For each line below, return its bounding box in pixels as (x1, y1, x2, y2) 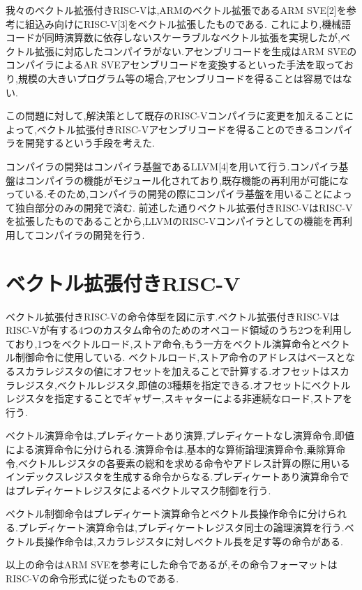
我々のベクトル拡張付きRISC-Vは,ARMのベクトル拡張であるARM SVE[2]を (6, 3, 347, 17)
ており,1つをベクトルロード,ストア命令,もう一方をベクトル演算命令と (6, 336, 321, 351)
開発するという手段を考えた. (24, 135, 155, 150)
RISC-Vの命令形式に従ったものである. (6, 570, 179, 585)
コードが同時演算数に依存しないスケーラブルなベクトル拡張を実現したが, (6, 30, 340, 45)
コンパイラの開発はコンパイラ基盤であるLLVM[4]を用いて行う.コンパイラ (6, 158, 339, 173)
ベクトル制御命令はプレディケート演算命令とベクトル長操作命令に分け (6, 506, 328, 521)
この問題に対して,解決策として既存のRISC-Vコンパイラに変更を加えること (6, 108, 345, 123)
